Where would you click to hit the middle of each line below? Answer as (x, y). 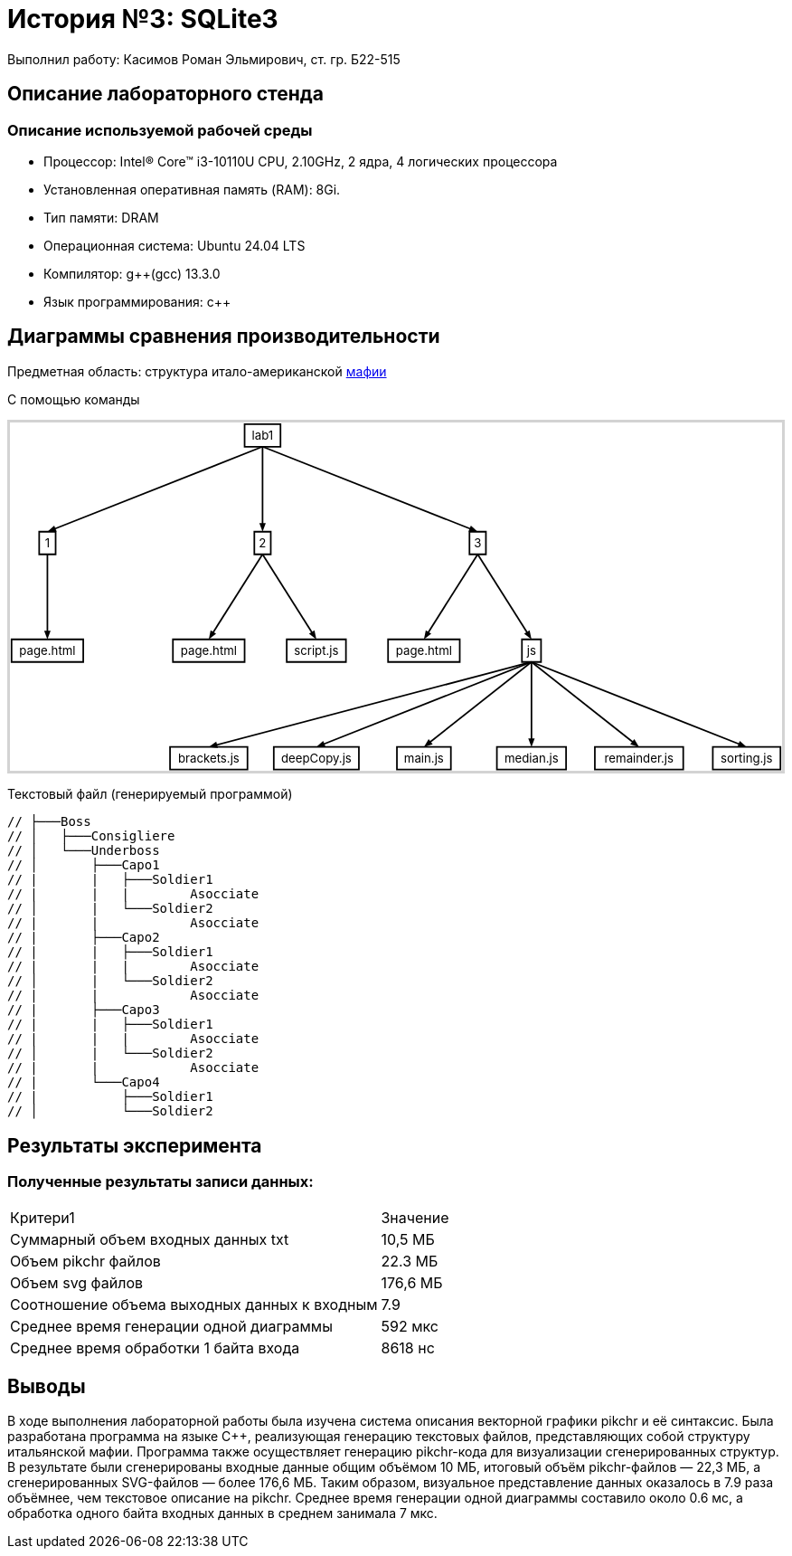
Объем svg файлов (77, 1282)
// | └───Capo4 (84, 1082)
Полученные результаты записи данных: (160, 1182)
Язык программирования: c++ (137, 301)
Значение (415, 1217)
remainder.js (639, 759)
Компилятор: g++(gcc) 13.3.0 (132, 273)
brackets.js (208, 759)
